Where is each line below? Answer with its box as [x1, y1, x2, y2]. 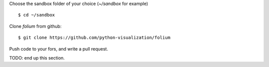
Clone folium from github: [9, 23, 62, 29]
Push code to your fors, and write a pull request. [9, 46, 108, 52]
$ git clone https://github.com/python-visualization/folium [18, 35, 170, 41]
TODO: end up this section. [9, 55, 65, 61]
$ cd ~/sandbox [18, 12, 55, 18]
